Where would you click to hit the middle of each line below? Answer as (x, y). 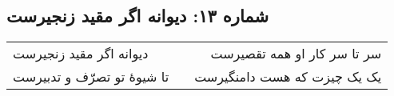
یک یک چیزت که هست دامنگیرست (288, 77)
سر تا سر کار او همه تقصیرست (296, 54)
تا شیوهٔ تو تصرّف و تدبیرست (91, 77)
